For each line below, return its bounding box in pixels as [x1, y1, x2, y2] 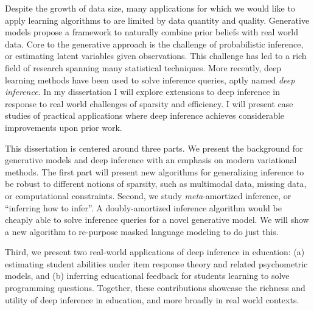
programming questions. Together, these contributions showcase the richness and [5, 281, 305, 294]
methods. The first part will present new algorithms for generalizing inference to [5, 165, 304, 178]
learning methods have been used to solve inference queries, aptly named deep [5, 73, 295, 86]
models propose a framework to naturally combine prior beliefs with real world [5, 26, 299, 38]
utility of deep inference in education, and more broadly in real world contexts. [5, 293, 299, 306]
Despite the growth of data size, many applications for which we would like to [5, 2, 295, 14]
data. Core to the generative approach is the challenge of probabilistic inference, [5, 37, 304, 50]
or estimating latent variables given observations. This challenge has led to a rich [5, 49, 307, 62]
